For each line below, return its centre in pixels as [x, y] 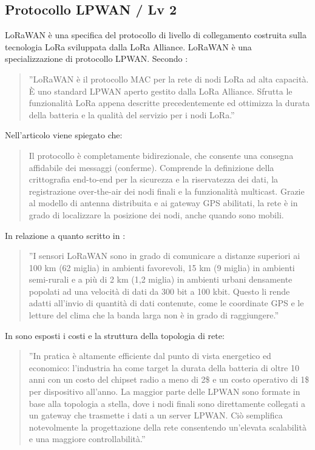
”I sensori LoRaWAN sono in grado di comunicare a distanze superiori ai [164, 256]
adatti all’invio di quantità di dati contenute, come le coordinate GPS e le [166, 303]
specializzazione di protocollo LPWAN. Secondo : [97, 59]
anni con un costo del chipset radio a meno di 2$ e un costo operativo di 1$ [169, 379]
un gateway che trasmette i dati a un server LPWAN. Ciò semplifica [156, 415]
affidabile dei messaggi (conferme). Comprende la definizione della [151, 167]
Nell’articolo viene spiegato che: [64, 135]
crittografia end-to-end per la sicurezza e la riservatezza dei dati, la [154, 179]
